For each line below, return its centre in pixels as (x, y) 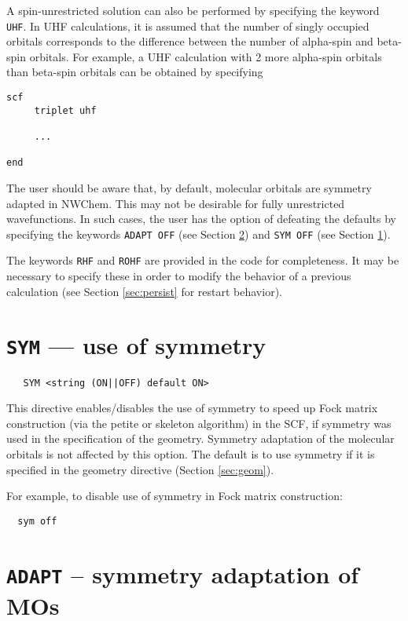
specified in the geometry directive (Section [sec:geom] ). (140, 469)
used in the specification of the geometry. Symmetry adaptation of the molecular (200, 438)
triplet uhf (65, 110)
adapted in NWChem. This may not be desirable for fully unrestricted (176, 203)
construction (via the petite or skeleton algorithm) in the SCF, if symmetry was (199, 423)
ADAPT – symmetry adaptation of (183, 574)
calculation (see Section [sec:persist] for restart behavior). (144, 291)
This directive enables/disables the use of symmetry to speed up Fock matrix (192, 408)
